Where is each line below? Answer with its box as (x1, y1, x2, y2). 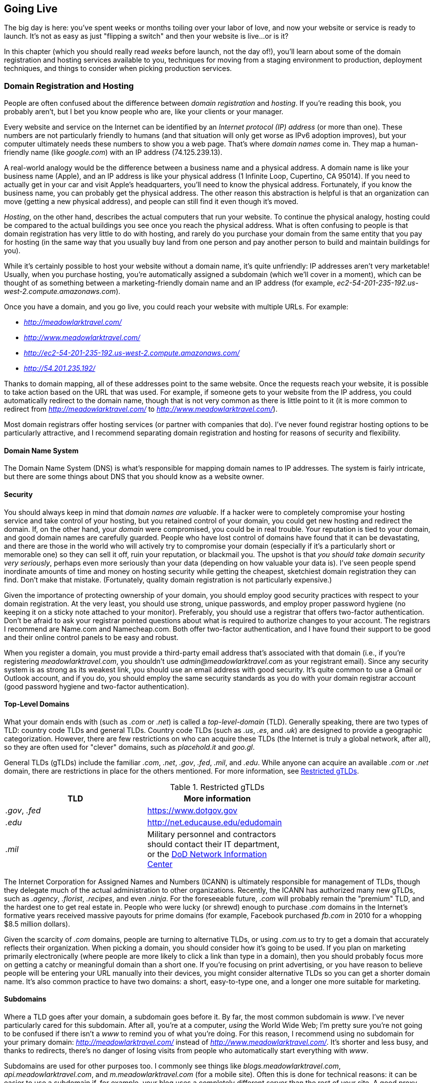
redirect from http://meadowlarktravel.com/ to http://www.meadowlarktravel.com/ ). (4, 405, 278, 414)
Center (147, 859, 173, 869)
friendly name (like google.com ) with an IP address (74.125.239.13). (4, 148, 223, 157)
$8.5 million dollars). (4, 919, 70, 928)
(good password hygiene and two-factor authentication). (4, 682, 189, 691)
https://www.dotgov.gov (147, 805, 238, 815)
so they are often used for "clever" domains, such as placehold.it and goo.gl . (4, 742, 255, 751)
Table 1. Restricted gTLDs (170, 782, 265, 792)
